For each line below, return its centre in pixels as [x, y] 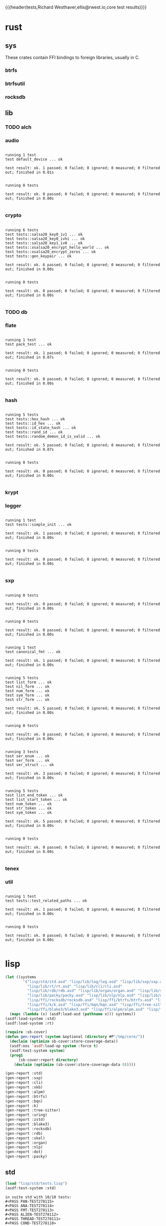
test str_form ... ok [27, 700]
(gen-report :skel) [25, 1138]
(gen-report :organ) [26, 1143]
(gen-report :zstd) [25, 1120]
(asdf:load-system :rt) [30, 1023]
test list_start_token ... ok [36, 799]
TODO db [16, 312]
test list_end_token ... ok [34, 795]
